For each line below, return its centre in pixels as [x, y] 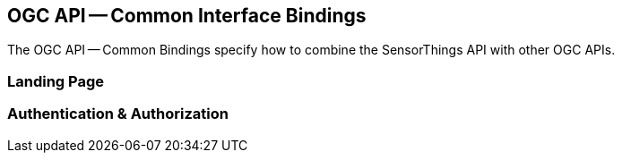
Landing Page [56, 81]
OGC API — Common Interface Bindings [187, 16]
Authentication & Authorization [118, 114]
